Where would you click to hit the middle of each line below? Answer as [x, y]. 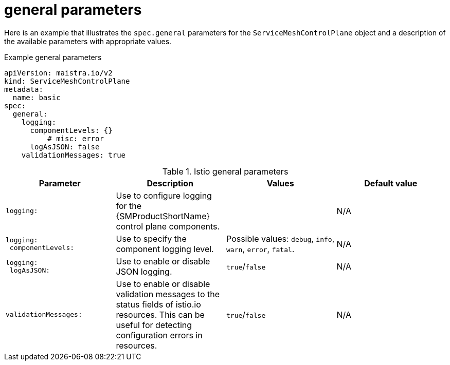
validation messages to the [168, 294]
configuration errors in [159, 335]
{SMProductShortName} [163, 216]
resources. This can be [160, 314]
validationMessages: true [74, 155]
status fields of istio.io [158, 304]
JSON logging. [144, 271]
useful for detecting [154, 325]
